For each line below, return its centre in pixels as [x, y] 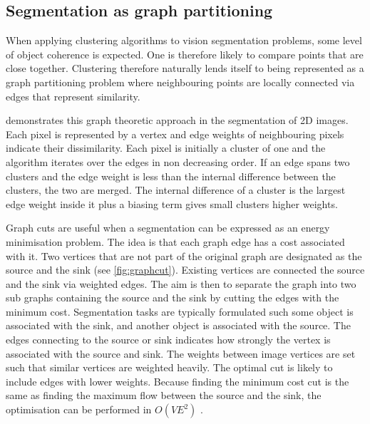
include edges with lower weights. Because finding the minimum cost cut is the [178, 381]
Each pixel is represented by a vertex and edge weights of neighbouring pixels [175, 134]
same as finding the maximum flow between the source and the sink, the [164, 395]
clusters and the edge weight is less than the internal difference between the [171, 176]
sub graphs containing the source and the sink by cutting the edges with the [173, 298]
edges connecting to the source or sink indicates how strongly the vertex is [168, 340]
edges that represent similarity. [73, 96]
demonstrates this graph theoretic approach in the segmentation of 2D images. [177, 120]
